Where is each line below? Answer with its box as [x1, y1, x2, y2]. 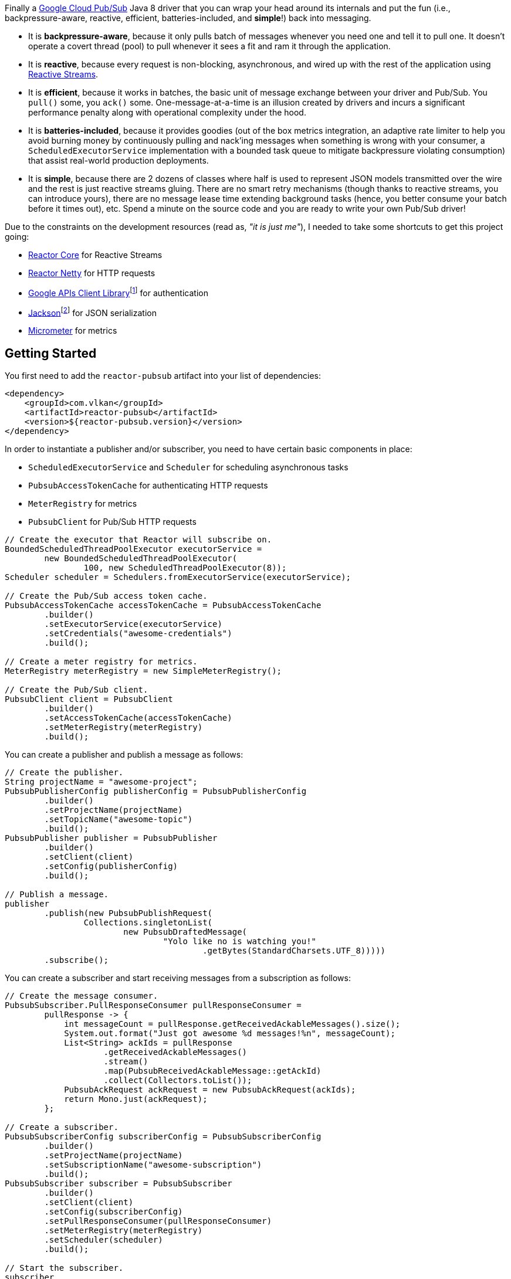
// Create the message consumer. [5, 991, 158, 1001]
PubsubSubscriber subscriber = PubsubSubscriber [5, 1179, 232, 1189]
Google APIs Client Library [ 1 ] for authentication [28, 286, 208, 298]
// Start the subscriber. [5, 1263, 124, 1273]
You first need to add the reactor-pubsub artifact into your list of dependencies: [5, 371, 322, 381]
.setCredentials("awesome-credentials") [44, 629, 232, 639]
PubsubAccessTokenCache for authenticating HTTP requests [28, 480, 268, 491]
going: [5, 232, 29, 242]
